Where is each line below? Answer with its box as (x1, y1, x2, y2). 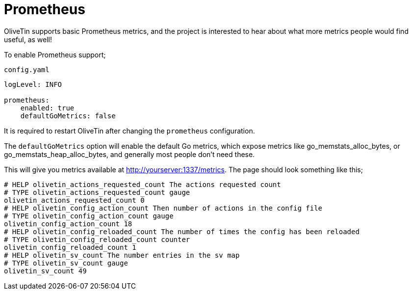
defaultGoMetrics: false (20, 111, 116, 120)
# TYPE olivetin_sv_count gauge (4, 259, 128, 267)
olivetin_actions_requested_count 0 (4, 196, 145, 204)
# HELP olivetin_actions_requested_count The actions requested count (4, 180, 281, 188)
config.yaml (4, 65, 50, 74)
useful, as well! (4, 35, 52, 44)
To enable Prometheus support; (4, 50, 106, 59)
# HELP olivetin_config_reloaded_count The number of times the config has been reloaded (4, 227, 360, 236)
